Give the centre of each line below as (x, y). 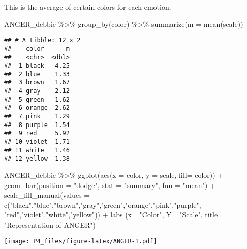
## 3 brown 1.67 (37, 83)
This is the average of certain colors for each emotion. (88, 7)
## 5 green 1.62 (37, 99)
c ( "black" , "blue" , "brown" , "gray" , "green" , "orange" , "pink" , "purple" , (103, 205)
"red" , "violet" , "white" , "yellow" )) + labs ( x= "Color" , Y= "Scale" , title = (115, 215)
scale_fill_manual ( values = (47, 195)
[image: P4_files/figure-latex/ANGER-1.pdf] (81, 241)
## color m (37, 49)
